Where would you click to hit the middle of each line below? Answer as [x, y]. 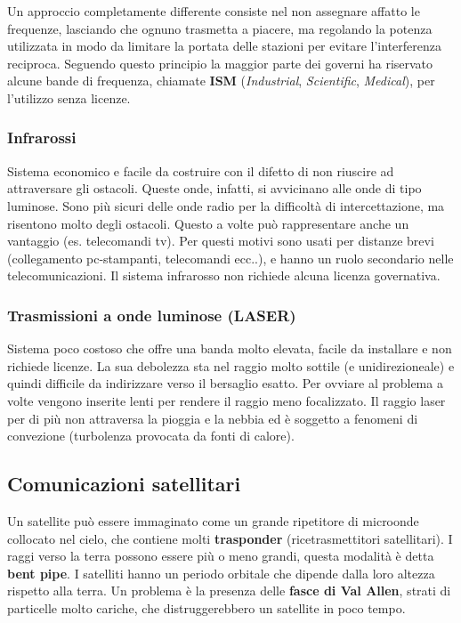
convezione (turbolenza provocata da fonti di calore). [151, 436]
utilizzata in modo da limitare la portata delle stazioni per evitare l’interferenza [224, 46]
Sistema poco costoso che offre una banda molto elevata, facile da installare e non [230, 348]
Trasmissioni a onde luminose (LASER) [152, 315]
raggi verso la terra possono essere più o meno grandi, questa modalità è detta [221, 556]
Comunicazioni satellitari [124, 484]
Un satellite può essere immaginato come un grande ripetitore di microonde [213, 520]
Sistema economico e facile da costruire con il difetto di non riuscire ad [201, 170]
